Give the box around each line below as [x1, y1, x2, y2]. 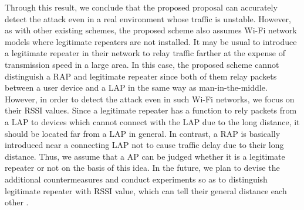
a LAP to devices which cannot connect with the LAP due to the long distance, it [5, 115, 300, 128]
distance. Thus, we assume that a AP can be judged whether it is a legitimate [5, 150, 285, 162]
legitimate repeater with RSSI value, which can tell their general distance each [5, 184, 287, 197]
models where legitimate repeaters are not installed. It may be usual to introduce [5, 35, 297, 47]
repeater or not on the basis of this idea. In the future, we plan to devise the [5, 161, 280, 174]
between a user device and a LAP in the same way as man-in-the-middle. [5, 81, 268, 94]
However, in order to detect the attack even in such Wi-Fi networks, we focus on [5, 92, 295, 105]
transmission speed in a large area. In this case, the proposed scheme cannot [5, 58, 279, 70]
